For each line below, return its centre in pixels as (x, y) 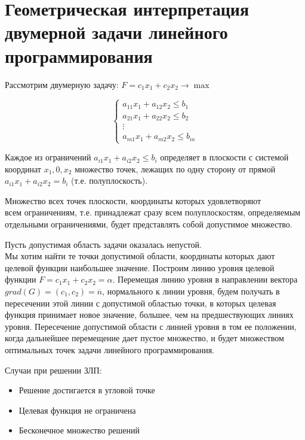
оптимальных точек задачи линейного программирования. (110, 349)
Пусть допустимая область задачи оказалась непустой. (103, 244)
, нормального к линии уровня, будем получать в (191, 291)
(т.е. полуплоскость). (110, 180)
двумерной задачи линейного (116, 32)
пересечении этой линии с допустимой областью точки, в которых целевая (141, 303)
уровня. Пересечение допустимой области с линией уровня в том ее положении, (151, 326)
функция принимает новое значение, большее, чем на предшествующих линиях (149, 315)
